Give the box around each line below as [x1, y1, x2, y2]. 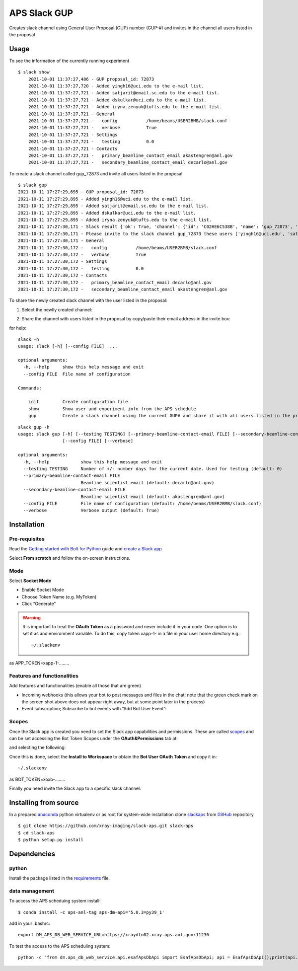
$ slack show [18, 70, 50, 75]
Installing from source [9, 798, 79, 807]
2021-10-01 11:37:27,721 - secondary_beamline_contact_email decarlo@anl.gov [28, 159, 228, 165]
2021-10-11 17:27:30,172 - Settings [18, 259, 107, 264]
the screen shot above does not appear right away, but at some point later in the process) [21, 699, 205, 705]
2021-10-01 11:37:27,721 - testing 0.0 [28, 139, 154, 145]
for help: [9, 325, 27, 331]
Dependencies [9, 849, 56, 858]
